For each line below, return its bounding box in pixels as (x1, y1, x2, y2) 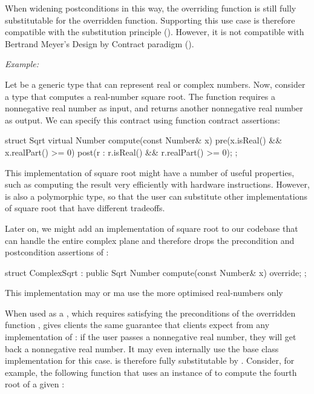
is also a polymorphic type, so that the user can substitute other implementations (5, 189, 307, 202)
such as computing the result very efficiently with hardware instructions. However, (5, 178, 310, 191)
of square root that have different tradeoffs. (5, 202, 165, 214)
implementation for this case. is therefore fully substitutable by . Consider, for (5, 354, 295, 367)
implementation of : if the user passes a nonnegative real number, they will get (5, 330, 296, 343)
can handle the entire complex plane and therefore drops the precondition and (5, 234, 295, 246)
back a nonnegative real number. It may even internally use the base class (5, 342, 279, 355)
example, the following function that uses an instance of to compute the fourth (5, 366, 297, 378)
